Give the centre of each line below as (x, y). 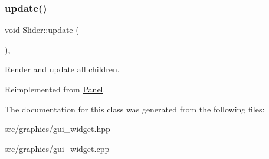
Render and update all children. (62, 69)
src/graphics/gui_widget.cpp (57, 148)
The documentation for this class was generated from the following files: (135, 109)
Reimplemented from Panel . (55, 89)
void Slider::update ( (42, 30)
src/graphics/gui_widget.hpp (58, 129)
